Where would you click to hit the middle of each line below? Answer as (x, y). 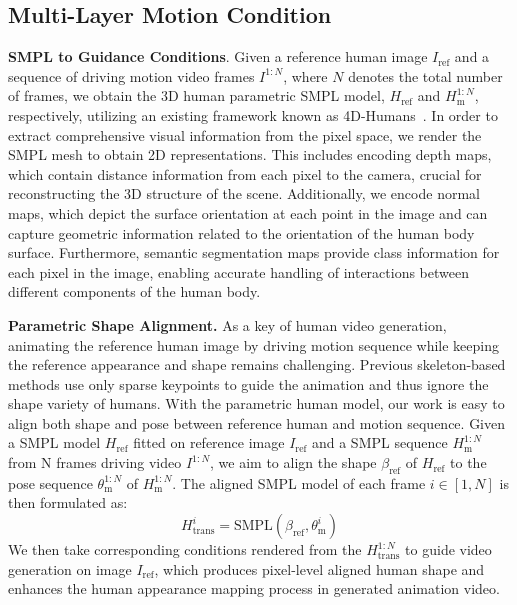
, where (305, 75)
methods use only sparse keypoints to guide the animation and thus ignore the (248, 383)
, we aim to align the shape (293, 462)
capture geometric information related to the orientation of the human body (241, 232)
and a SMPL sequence (379, 442)
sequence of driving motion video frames (131, 75)
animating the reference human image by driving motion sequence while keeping (253, 344)
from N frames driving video (95, 462)
